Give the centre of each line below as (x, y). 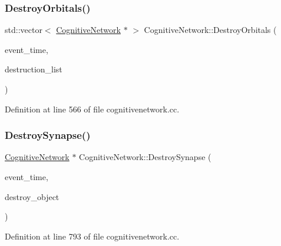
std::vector (24, 30)
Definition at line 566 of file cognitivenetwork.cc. (92, 109)
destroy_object (32, 196)
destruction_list (34, 69)
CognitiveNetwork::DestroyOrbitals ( (210, 30)
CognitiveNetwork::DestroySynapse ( (145, 157)
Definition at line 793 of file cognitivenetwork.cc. (92, 236)
